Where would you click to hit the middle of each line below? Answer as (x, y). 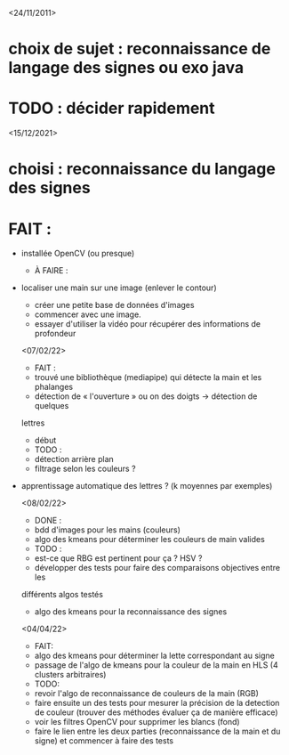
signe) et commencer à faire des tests (104, 741)
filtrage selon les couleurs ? (85, 469)
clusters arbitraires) (70, 675)
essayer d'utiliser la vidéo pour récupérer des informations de (148, 324)
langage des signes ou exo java (126, 68)
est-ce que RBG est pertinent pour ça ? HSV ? (118, 558)
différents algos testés (62, 595)
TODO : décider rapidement (112, 108)
